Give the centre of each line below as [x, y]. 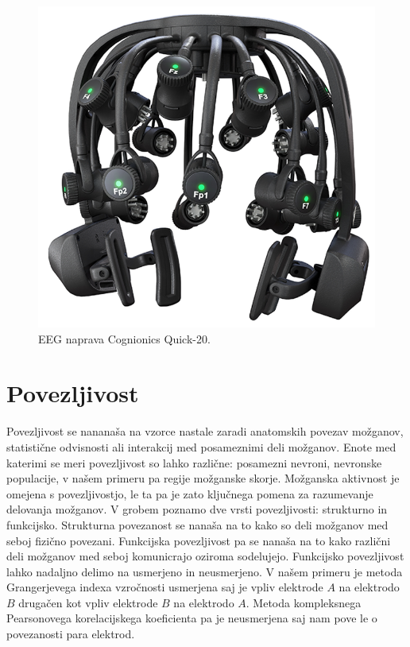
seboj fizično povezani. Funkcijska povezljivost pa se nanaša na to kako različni [199, 540]
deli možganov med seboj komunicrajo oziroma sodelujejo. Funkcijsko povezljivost [205, 556]
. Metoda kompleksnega [304, 602]
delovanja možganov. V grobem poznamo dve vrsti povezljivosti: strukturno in [197, 509]
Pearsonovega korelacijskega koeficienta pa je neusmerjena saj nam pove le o [192, 618]
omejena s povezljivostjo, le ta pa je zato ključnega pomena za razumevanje [190, 493]
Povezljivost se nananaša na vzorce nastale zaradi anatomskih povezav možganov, [205, 431]
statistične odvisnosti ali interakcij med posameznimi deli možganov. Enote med [201, 446]
